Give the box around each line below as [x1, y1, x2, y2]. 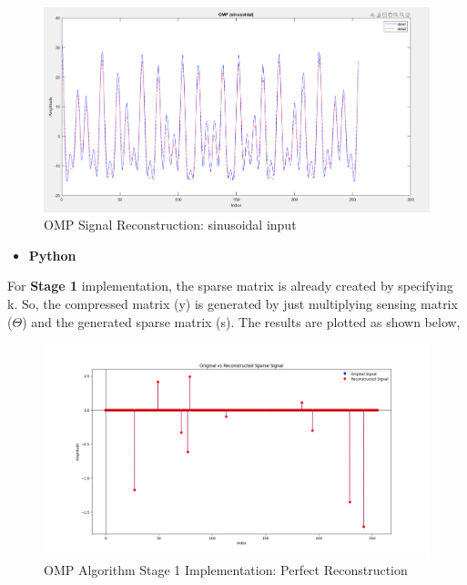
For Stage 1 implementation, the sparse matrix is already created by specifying [7, 276, 453, 295]
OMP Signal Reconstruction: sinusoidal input [44, 215, 297, 234]
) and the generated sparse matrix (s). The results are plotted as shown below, [22, 312, 461, 331]
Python [28, 245, 76, 264]
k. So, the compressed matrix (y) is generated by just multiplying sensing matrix [7, 294, 458, 313]
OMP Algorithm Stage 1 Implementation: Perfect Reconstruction [44, 560, 408, 580]
